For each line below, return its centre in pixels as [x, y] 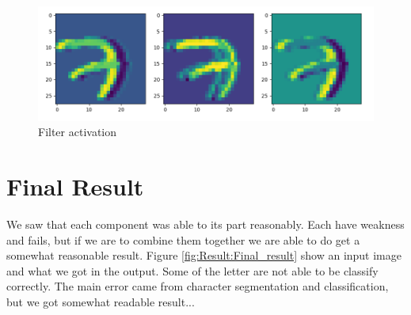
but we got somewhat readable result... [101, 301]
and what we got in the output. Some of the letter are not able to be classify [192, 270]
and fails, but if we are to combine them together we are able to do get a [183, 239]
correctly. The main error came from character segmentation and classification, [198, 286]
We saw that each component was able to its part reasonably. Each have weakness [205, 224]
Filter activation [78, 132]
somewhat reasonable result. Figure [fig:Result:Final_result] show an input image [204, 255]
